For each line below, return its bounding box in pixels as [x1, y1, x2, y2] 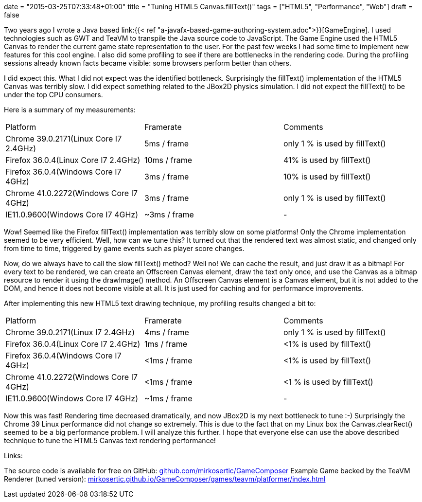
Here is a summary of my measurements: [4, 106, 136, 114]
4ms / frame [144, 327, 189, 337]
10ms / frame [144, 155, 193, 165]
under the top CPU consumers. [4, 90, 103, 99]
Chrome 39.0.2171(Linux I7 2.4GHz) [5, 327, 135, 337]
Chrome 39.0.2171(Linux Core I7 [5, 134, 122, 143]
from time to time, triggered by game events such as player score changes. [4, 244, 245, 252]
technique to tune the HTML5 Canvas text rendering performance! [4, 436, 216, 445]
